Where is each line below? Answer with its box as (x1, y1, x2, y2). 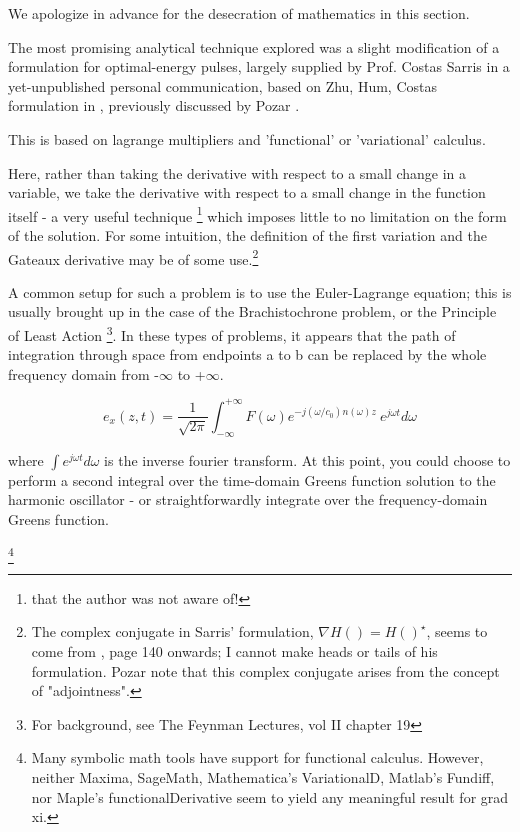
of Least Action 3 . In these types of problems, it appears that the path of (8, 322, 456, 345)
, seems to (426, 621, 488, 642)
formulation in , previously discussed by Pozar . (8, 95, 300, 116)
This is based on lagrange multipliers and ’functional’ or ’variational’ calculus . (8, 128, 486, 149)
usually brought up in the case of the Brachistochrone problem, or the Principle (8, 301, 497, 322)
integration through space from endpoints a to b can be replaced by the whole (8, 344, 487, 365)
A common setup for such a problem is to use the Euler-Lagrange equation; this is (8, 281, 512, 302)
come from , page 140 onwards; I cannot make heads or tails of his (31, 641, 438, 662)
